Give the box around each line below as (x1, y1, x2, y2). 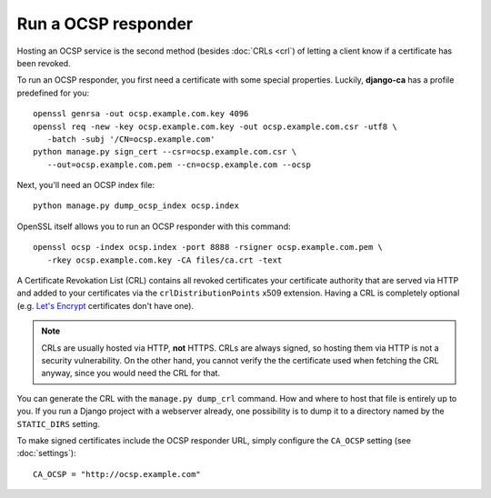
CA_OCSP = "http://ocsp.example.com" (33, 469, 202, 479)
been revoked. (16, 57, 72, 68)
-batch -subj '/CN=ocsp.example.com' (46, 134, 215, 144)
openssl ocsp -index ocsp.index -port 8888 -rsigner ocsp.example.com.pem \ (33, 242, 384, 253)
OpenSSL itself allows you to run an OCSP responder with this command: (16, 221, 291, 232)
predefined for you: (16, 87, 90, 98)
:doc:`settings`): (16, 448, 76, 459)
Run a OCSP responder (16, 14, 194, 34)
